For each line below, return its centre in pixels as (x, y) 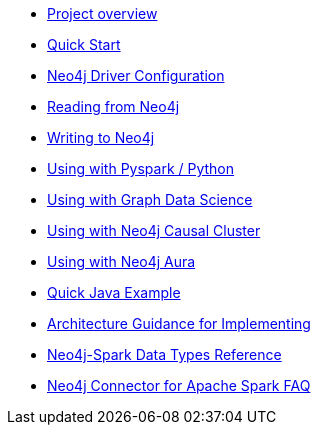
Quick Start (84, 44)
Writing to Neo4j (101, 137)
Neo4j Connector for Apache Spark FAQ (179, 385)
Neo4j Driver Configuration (136, 75)
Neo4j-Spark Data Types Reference (164, 354)
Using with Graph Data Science (150, 199)
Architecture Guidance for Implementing (179, 323)
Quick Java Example (114, 292)
